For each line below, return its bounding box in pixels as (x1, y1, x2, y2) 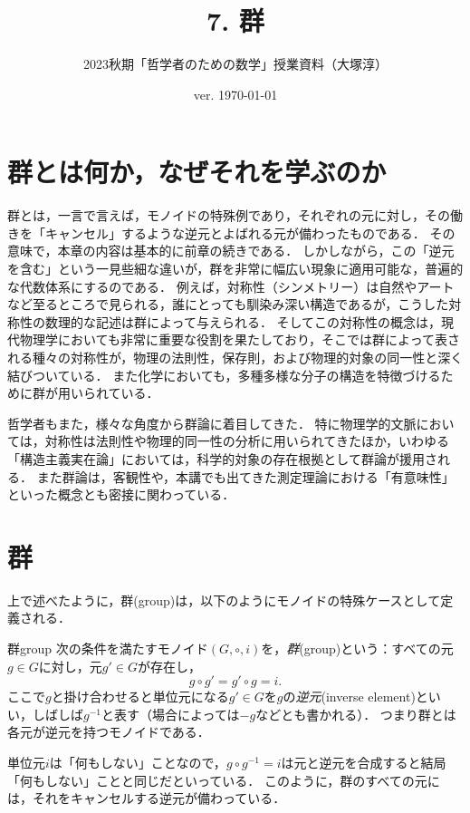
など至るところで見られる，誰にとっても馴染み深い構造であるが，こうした (7, 295, 449, 314)
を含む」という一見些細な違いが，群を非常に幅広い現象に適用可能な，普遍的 (7, 259, 464, 278)
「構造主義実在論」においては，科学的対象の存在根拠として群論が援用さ (7, 449, 437, 468)
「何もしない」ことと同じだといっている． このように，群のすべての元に (7, 770, 440, 789)
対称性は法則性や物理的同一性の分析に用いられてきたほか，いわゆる (44, 431, 450, 450)
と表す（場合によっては (101, 704, 240, 723)
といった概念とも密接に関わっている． (7, 485, 235, 504)
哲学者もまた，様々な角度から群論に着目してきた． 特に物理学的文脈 (7, 413, 417, 432)
